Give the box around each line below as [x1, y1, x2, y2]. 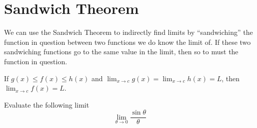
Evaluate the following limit [4, 99, 89, 110]
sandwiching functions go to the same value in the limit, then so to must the [4, 46, 238, 57]
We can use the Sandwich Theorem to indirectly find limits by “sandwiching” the [4, 27, 253, 37]
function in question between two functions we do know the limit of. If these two [4, 36, 251, 47]
